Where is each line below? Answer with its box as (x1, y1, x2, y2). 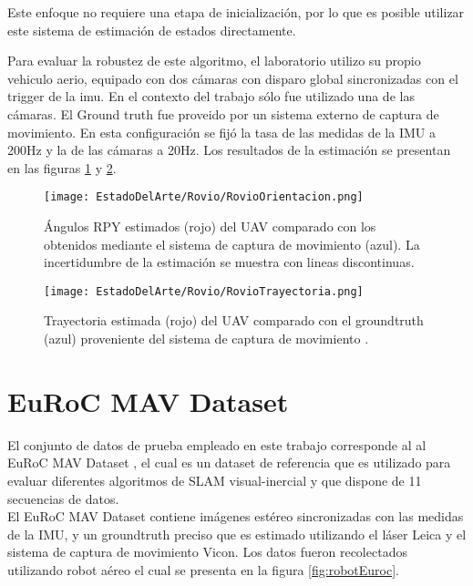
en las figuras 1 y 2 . (7, 158, 117, 177)
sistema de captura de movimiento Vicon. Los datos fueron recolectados (7, 542, 407, 561)
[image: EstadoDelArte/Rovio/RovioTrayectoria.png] (44, 284, 364, 298)
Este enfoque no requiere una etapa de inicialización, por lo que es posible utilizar (7, 3, 465, 21)
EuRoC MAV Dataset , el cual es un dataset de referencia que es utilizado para (7, 453, 451, 472)
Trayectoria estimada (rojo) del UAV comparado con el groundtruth (44, 311, 424, 330)
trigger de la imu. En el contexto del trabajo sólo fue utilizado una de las (7, 87, 415, 106)
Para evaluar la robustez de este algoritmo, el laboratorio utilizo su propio (7, 51, 421, 70)
